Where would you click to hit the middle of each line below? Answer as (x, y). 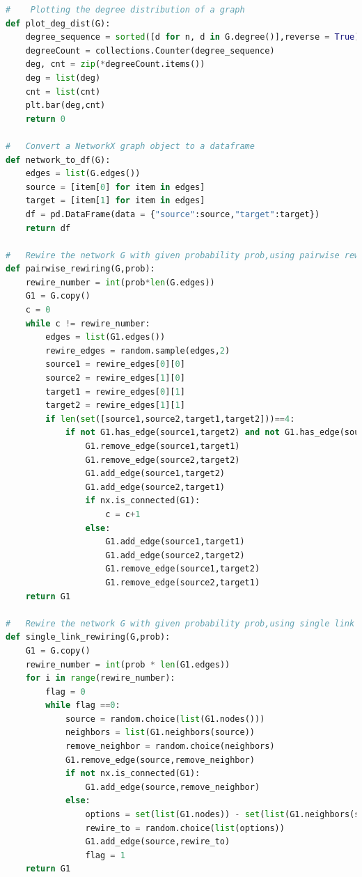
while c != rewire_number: (88, 323)
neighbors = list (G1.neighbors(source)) (160, 733)
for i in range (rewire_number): (100, 678)
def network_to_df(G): (58, 160)
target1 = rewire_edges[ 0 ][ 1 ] (115, 392)
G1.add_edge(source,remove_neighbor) (173, 787)
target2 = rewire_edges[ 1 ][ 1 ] (115, 405)
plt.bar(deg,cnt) (65, 105)
